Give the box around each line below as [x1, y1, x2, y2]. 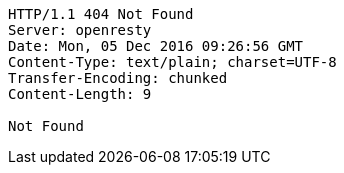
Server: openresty [8, 22, 152, 38]
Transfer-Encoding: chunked [8, 70, 228, 86]
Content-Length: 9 [8, 86, 152, 102]
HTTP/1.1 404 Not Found [8, 6, 194, 22]
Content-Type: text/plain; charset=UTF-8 [8, 54, 337, 70]
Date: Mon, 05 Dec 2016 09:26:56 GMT [8, 38, 304, 54]
